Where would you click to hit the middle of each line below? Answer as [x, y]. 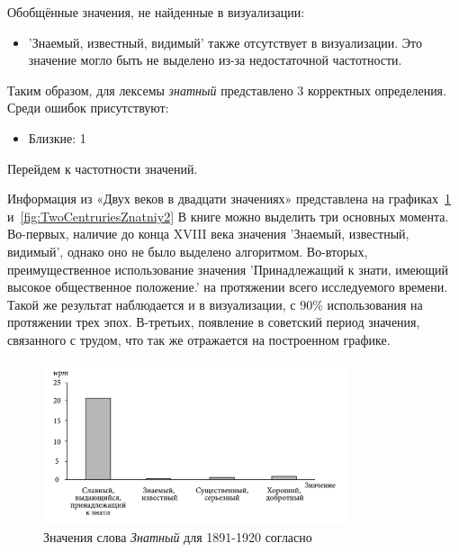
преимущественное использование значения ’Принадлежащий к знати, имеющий [228, 269]
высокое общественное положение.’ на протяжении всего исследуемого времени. [228, 287]
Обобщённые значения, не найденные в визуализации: [156, 12]
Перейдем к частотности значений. [103, 168]
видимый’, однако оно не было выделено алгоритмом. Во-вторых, [188, 251]
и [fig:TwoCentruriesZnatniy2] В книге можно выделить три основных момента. [228, 216]
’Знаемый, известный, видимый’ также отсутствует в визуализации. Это [225, 42]
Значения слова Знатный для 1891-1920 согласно [178, 536]
